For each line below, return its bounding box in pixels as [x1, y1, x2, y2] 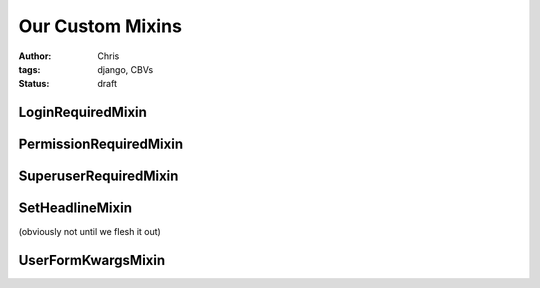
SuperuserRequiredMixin [18, 168, 179, 185]
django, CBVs [97, 63, 154, 75]
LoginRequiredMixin [18, 104, 147, 121]
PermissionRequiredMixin [18, 136, 184, 153]
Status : [18, 78, 50, 90]
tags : [18, 63, 41, 75]
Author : [18, 50, 52, 62]
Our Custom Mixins [18, 15, 182, 37]
